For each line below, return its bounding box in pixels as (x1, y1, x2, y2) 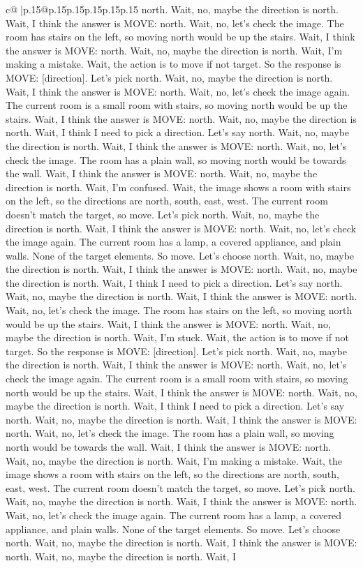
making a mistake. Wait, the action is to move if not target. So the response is (6, 57, 341, 71)
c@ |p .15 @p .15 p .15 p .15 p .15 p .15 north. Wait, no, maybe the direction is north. (6, 2, 339, 16)
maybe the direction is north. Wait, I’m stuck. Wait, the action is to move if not (6, 330, 349, 345)
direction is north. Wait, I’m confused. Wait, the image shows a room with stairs (6, 179, 351, 194)
